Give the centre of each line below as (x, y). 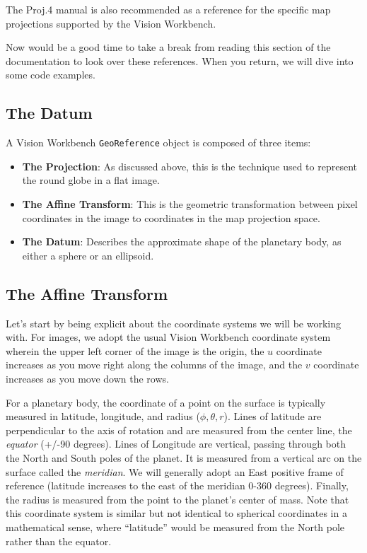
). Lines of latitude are (273, 416)
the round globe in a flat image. (91, 180)
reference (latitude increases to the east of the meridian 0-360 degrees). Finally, (177, 485)
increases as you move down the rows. (87, 378)
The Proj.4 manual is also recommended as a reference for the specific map (168, 9)
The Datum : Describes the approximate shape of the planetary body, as (182, 241)
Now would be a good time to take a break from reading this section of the (168, 47)
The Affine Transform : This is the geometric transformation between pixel (190, 204)
